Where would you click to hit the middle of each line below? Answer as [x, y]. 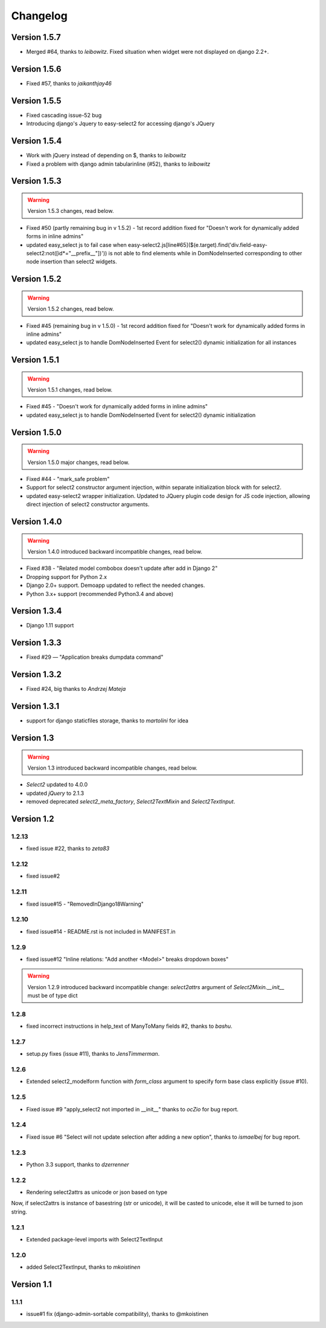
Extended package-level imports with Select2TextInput [94, 1239]
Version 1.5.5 [36, 101]
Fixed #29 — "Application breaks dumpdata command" [95, 657]
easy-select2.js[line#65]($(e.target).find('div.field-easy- [198, 244]
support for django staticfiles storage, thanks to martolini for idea [107, 721]
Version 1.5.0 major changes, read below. [78, 462]
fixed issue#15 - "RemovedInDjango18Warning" [85, 904]
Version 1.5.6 [36, 69]
